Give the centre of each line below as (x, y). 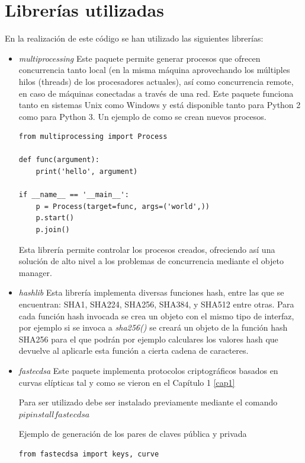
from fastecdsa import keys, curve (89, 454)
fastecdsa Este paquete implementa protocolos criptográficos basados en (148, 370)
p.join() (53, 230)
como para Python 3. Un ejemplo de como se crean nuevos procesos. (142, 116)
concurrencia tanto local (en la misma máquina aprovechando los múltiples (154, 70)
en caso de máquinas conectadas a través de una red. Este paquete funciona (156, 93)
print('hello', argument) (87, 172)
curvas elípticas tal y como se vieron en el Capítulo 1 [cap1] (127, 382)
